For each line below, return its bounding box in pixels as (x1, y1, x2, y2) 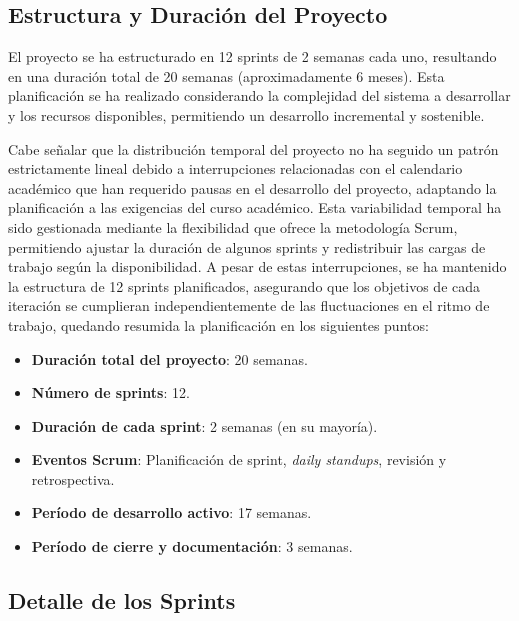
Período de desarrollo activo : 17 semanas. (31, 502, 312, 523)
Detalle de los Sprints (8, 585, 236, 616)
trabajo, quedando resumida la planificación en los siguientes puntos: (8, 314, 429, 335)
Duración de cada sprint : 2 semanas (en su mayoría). (31, 415, 378, 436)
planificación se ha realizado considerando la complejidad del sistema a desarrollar (8, 85, 511, 106)
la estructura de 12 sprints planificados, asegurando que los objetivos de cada (8, 275, 481, 296)
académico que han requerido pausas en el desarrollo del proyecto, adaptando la (8, 177, 497, 198)
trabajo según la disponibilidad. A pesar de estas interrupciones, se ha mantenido (8, 256, 507, 277)
